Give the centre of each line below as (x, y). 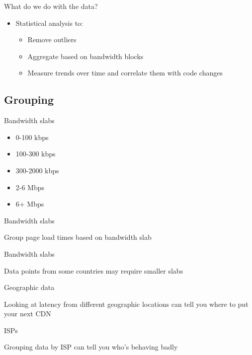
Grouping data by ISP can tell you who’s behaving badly (91, 347)
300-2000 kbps (37, 170)
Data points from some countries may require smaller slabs (94, 270)
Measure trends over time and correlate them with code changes (125, 73)
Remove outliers (52, 39)
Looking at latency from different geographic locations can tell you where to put (126, 304)
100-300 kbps (36, 154)
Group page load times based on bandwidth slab (78, 237)
